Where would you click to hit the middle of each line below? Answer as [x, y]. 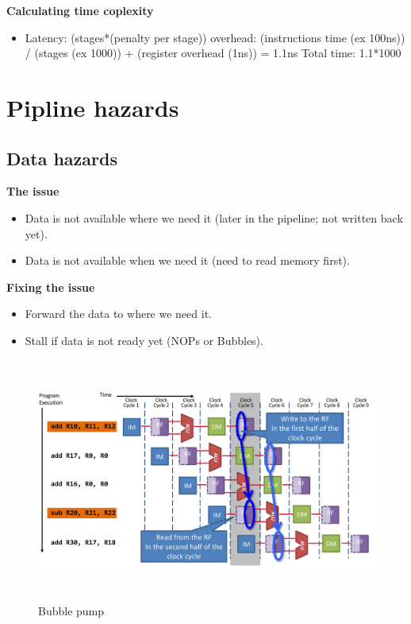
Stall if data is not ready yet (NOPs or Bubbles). [144, 340]
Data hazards [62, 158]
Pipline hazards [93, 107]
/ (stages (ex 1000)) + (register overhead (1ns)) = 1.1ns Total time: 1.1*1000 [213, 53]
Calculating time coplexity [80, 10]
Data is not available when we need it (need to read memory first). [187, 260]
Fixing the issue [51, 287]
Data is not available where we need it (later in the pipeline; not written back [214, 217]
